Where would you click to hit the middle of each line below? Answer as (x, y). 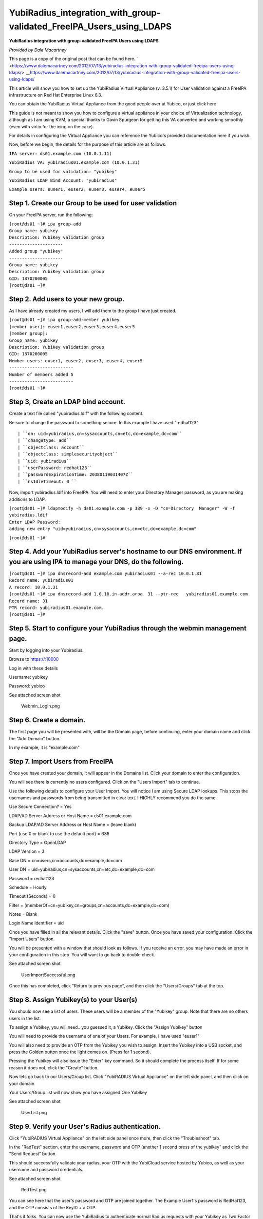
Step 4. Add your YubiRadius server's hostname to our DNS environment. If (125, 552)
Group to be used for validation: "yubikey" (63, 171)
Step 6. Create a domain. (47, 720)
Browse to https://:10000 (34, 659)
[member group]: (28, 334)
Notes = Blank (23, 914)
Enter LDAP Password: (35, 522)
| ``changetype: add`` (45, 441)
